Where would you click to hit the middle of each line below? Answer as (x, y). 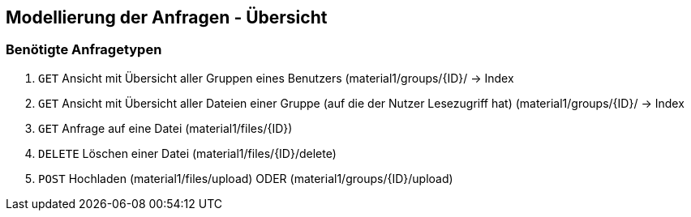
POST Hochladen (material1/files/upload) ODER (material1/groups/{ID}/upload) (246, 178)
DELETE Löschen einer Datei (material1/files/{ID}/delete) (187, 153)
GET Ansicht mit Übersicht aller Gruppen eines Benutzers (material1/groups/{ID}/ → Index (276, 78)
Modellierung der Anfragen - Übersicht (167, 17)
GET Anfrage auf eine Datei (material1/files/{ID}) (165, 128)
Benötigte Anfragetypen (84, 50)
